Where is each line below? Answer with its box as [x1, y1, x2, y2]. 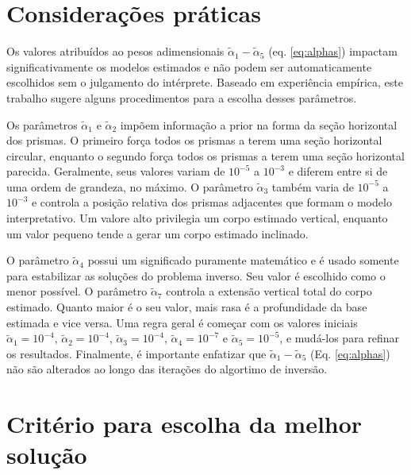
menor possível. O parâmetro [6, 283, 148, 299]
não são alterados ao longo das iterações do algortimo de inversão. [6, 361, 328, 377]
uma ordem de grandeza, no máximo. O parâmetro [6, 178, 253, 195]
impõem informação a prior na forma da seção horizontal [120, 116, 398, 133]
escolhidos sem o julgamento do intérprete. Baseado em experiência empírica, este [6, 74, 403, 91]
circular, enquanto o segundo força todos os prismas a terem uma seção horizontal [6, 147, 405, 164]
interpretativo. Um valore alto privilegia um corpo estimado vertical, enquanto [6, 210, 388, 226]
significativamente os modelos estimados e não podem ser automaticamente [6, 58, 372, 75]
